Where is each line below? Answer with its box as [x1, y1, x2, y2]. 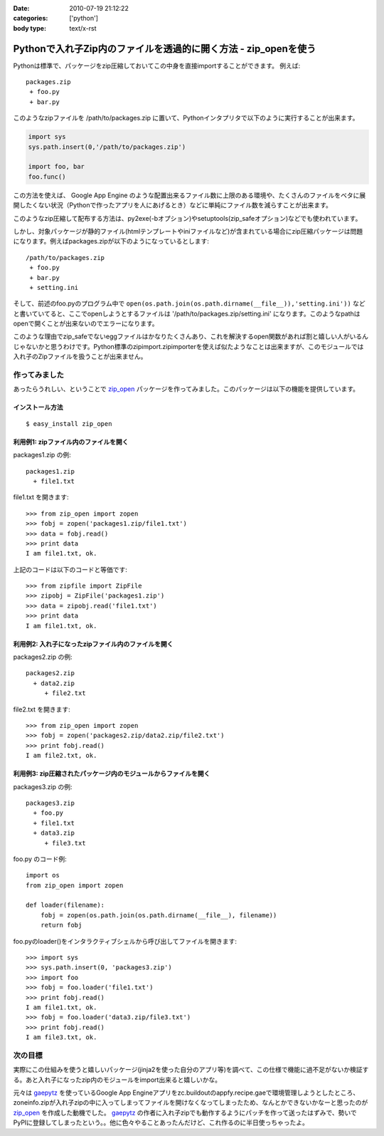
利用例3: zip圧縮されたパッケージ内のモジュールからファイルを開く [13, 769, 210, 778]
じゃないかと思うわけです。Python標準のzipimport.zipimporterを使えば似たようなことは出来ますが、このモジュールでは [13, 342, 364, 350]
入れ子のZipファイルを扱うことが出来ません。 [13, 353, 147, 361]
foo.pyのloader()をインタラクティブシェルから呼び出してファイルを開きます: [13, 937, 238, 945]
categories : [13, 14, 48, 23]
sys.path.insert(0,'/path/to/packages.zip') [28, 142, 186, 151]
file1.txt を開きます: [13, 493, 69, 501]
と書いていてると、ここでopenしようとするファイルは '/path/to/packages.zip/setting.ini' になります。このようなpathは [13, 309, 361, 318]
